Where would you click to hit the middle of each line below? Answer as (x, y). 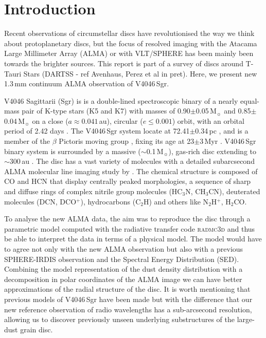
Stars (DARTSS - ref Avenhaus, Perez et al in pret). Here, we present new (140, 73)
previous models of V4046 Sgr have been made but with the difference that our (128, 299)
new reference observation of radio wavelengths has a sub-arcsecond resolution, (128, 309)
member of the (27, 141)
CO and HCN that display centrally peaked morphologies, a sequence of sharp (128, 181)
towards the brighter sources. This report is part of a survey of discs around (124, 63)
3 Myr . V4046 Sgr (228, 141)
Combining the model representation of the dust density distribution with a (123, 269)
